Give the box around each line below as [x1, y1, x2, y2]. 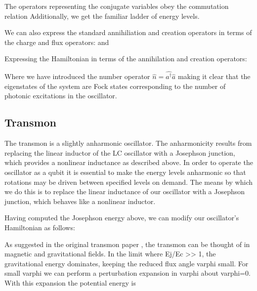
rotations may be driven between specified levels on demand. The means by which [4, 176, 253, 187]
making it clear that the [177, 71, 251, 82]
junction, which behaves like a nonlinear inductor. [4, 196, 156, 206]
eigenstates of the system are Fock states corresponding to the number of [4, 81, 226, 91]
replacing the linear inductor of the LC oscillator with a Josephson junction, [4, 147, 235, 158]
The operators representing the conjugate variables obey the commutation [4, 1, 229, 11]
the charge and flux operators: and [4, 37, 109, 47]
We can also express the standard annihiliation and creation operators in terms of [4, 27, 252, 38]
